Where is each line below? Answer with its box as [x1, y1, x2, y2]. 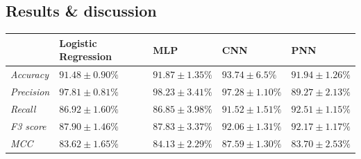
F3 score [10, 118, 47, 133]
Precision [10, 84, 50, 98]
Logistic [59, 35, 97, 50]
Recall [10, 101, 36, 115]
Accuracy [10, 67, 49, 82]
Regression [59, 49, 112, 64]
